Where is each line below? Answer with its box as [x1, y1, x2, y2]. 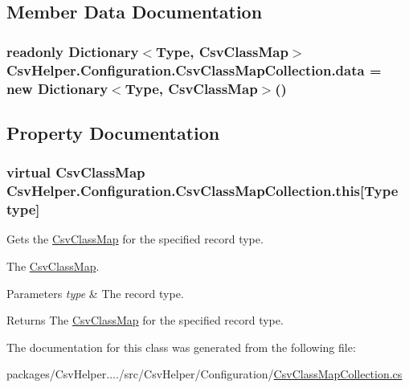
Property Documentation [6, 120, 220, 145]
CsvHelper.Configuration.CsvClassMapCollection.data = [6, 59, 382, 80]
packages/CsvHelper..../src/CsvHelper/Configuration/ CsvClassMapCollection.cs [6, 366, 403, 382]
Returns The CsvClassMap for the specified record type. [6, 312, 284, 329]
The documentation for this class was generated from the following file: [6, 338, 356, 355]
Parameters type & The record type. [6, 284, 184, 301]
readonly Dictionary [6, 41, 139, 61]
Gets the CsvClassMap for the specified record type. [6, 231, 264, 247]
